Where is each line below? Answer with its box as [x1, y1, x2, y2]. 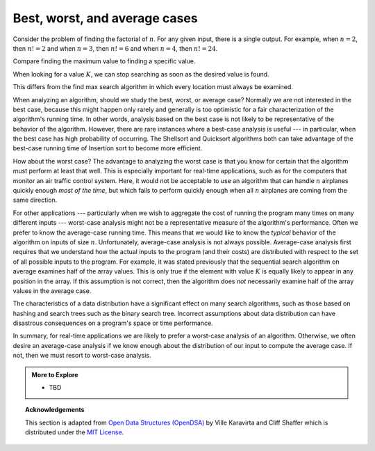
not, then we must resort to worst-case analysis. [12, 351, 151, 360]
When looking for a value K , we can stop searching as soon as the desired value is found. [12, 70, 270, 78]
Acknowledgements [25, 406, 85, 414]
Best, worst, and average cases [12, 10, 198, 26]
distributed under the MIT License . [25, 428, 124, 436]
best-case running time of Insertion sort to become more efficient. [12, 144, 203, 152]
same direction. [12, 196, 58, 205]
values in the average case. [12, 286, 92, 295]
